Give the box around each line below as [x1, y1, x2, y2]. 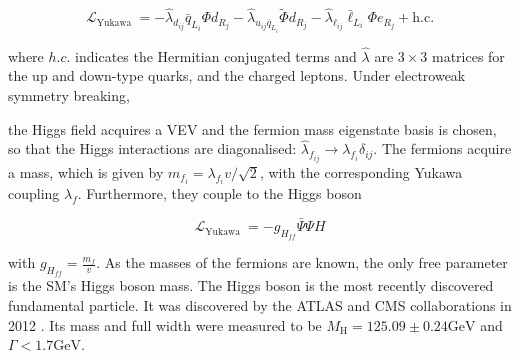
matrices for [431, 45, 505, 66]
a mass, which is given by [8, 161, 164, 182]
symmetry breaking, [8, 84, 130, 105]
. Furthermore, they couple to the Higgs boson [77, 183, 362, 204]
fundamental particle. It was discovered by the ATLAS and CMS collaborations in [8, 295, 512, 316]
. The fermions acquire [373, 138, 512, 159]
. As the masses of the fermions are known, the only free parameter [96, 252, 508, 273]
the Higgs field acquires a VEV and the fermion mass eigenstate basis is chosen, [8, 118, 497, 139]
